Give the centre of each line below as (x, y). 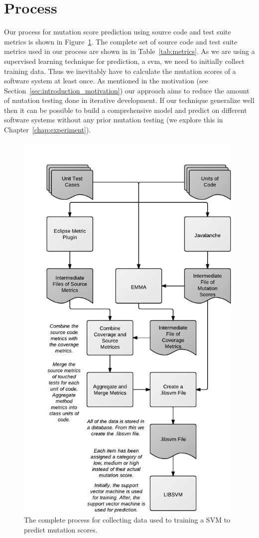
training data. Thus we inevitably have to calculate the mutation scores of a (120, 71)
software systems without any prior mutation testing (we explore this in (114, 120)
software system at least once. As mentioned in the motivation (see (106, 81)
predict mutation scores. (61, 529)
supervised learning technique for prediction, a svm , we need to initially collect (124, 61)
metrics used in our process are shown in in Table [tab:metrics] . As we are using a (129, 51)
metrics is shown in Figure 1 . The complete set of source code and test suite (121, 41)
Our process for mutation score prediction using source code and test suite (118, 32)
